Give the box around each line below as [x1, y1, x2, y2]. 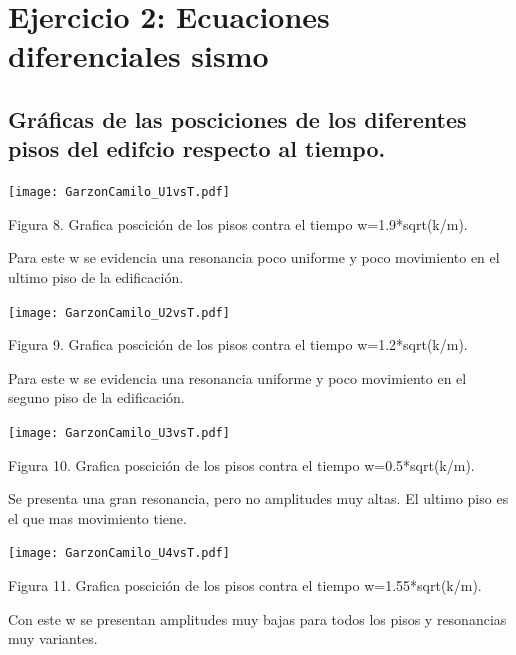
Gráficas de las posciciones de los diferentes [8, 103, 467, 134]
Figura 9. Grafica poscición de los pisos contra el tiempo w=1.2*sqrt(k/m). [8, 334, 468, 355]
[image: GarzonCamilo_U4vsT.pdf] [8, 546, 230, 561]
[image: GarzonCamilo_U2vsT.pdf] [8, 305, 230, 320]
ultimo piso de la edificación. [8, 267, 184, 287]
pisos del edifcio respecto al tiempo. [8, 133, 386, 164]
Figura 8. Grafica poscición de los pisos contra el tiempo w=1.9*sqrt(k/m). [8, 213, 468, 234]
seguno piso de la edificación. [8, 387, 185, 408]
